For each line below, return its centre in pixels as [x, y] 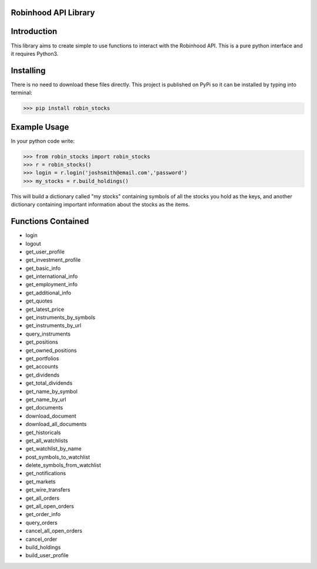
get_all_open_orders [50, 506]
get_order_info [43, 514]
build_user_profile [47, 556]
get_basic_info [43, 268]
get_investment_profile [53, 260]
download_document [51, 416]
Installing [28, 70]
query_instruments [48, 334]
